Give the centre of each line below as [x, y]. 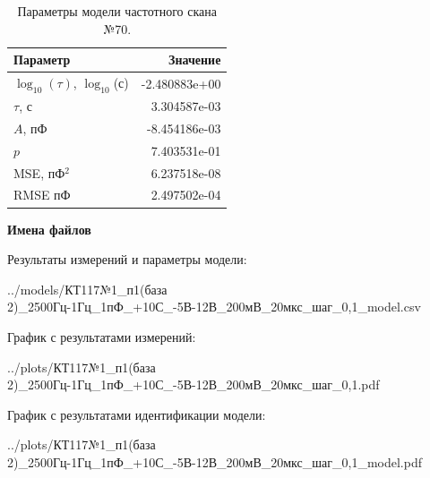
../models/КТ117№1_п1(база [87, 289]
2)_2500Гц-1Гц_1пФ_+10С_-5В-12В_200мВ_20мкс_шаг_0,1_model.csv [214, 307]
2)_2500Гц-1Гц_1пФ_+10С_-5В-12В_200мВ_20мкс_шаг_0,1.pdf [193, 384]
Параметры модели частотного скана [117, 11]
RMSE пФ [42, 195]
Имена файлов [49, 229]
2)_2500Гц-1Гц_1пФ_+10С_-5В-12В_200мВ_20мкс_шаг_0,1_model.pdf [215, 461]
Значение [195, 60]
